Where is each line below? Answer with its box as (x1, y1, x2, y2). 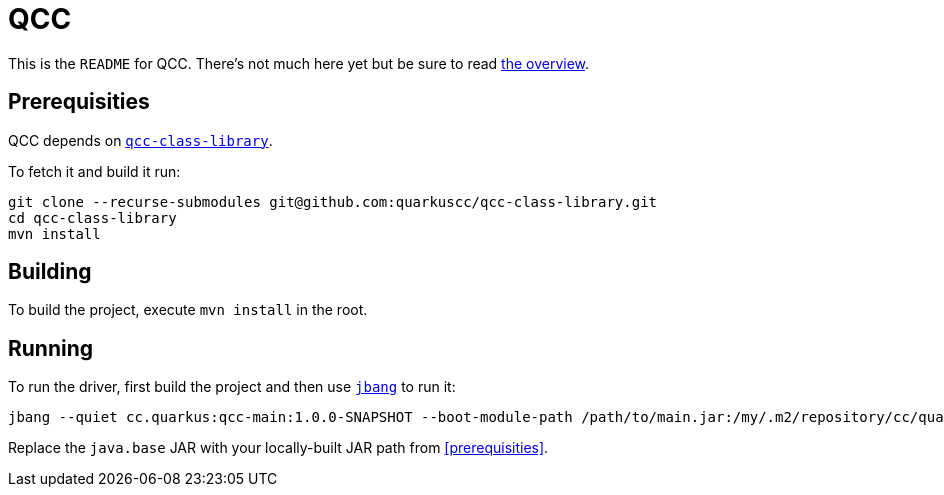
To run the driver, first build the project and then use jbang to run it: (8, 378, 456, 396)
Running (8, 335, 94, 361)
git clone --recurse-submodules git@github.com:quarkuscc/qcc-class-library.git (8, 193, 658, 210)
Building (8, 259, 92, 285)
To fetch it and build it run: (8, 162, 181, 180)
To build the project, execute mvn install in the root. (8, 301, 368, 319)
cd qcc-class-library (8, 209, 177, 226)
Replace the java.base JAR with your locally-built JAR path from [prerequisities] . (8, 439, 549, 457)
